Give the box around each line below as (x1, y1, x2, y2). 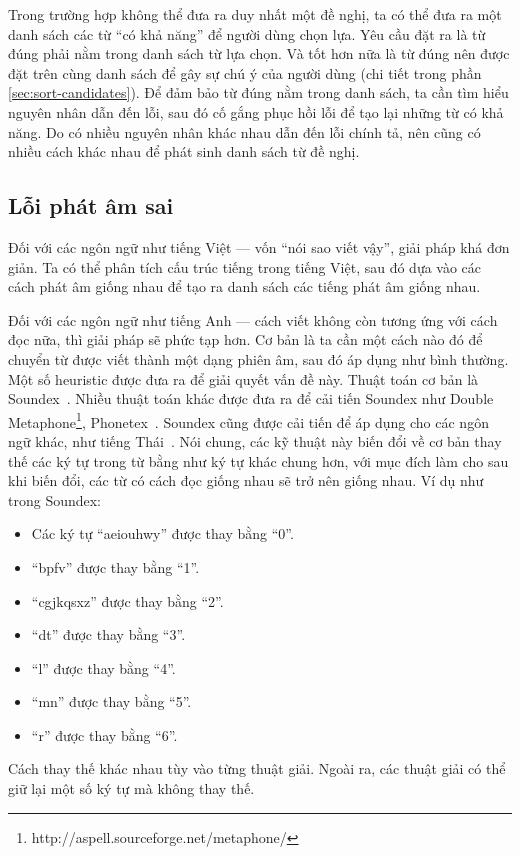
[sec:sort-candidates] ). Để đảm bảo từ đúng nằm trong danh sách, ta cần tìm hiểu (8, 82, 509, 103)
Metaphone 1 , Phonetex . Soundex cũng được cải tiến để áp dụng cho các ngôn (8, 408, 489, 432)
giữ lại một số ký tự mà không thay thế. (8, 778, 255, 799)
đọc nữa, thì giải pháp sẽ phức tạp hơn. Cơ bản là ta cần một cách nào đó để (8, 329, 483, 350)
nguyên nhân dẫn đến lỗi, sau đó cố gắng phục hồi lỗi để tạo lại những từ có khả (8, 101, 504, 122)
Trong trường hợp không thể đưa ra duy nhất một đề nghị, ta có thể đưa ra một (8, 4, 502, 24)
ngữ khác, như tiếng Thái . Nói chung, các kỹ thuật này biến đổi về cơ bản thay (8, 430, 502, 451)
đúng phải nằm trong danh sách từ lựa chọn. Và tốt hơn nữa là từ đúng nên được (8, 43, 510, 64)
